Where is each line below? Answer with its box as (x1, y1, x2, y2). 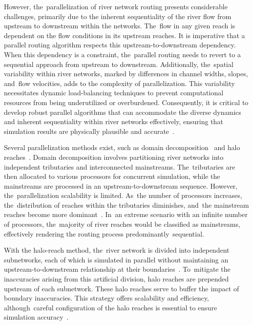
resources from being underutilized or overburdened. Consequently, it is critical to (4, 97, 249, 107)
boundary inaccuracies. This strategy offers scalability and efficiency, (4, 293, 209, 303)
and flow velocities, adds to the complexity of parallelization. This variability (4, 78, 235, 88)
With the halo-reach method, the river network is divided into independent (4, 245, 230, 255)
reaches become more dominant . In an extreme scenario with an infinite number (4, 209, 248, 219)
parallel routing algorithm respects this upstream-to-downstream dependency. (4, 40, 236, 50)
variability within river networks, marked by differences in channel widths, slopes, (4, 68, 248, 79)
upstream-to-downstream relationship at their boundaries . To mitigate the (4, 264, 231, 274)
